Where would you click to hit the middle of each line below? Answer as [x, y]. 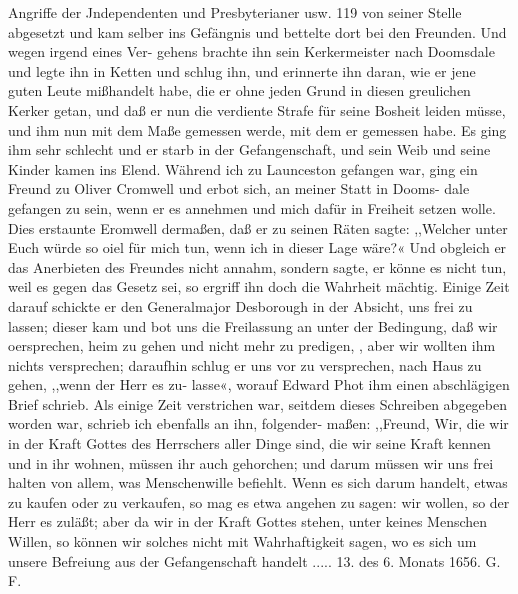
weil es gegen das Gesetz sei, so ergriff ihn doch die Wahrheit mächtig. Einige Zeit [259, 286]
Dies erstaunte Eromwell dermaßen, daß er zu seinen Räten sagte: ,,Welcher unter [258, 227]
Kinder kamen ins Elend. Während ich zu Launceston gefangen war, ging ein [243, 168]
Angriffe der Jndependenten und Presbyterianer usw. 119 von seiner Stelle [235, 12]
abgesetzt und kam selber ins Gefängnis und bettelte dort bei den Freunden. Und [257, 31]
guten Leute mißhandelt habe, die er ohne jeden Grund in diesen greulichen [239, 90]
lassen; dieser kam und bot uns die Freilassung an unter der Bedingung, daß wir [253, 325]
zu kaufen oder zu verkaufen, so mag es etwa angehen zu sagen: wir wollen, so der [259, 501]
